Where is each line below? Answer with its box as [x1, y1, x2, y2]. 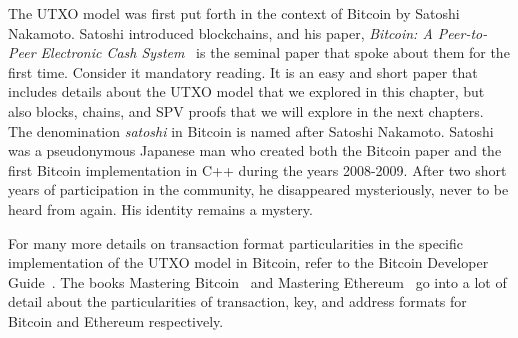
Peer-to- [437, 22, 488, 43]
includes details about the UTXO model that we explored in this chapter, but [8, 81, 485, 102]
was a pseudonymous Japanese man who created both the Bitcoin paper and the [8, 140, 502, 161]
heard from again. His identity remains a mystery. [8, 198, 313, 219]
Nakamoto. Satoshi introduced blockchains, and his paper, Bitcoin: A [8, 22, 433, 43]
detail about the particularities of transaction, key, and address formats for [8, 291, 467, 312]
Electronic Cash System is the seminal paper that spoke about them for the [40, 42, 510, 63]
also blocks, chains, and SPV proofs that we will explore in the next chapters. [8, 100, 484, 121]
